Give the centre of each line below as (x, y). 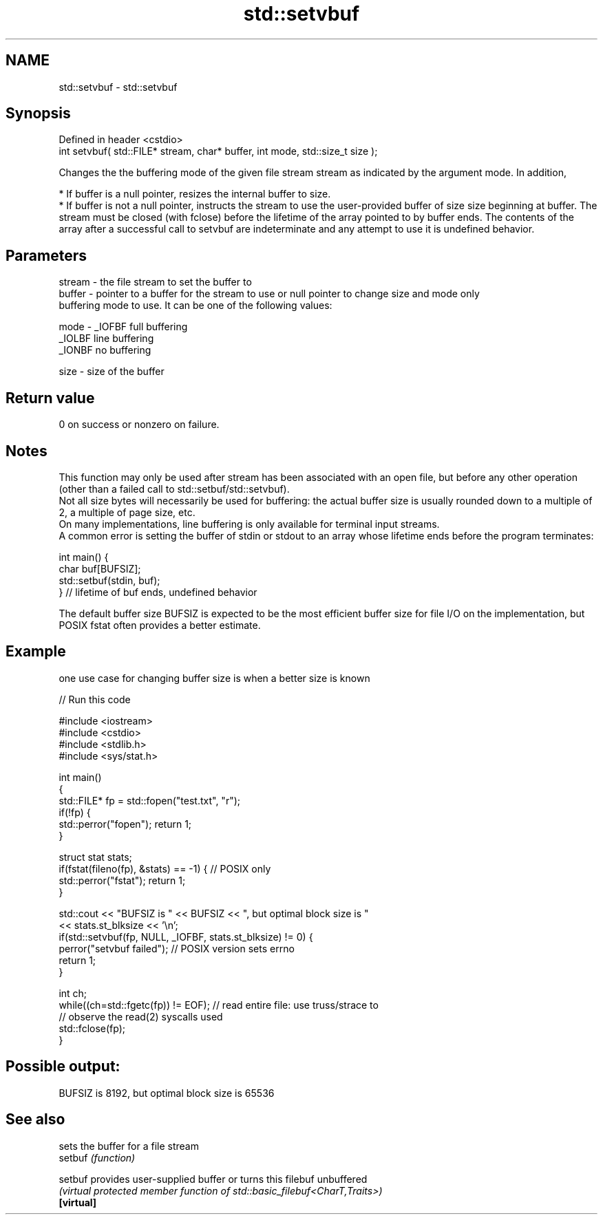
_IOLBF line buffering (106, 339)
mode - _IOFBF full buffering (123, 327)
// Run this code (95, 699)
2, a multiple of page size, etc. (127, 512)
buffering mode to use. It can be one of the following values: (195, 306)
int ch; (73, 993)
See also (35, 1120)
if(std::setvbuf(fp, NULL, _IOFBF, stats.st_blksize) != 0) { (186, 937)
